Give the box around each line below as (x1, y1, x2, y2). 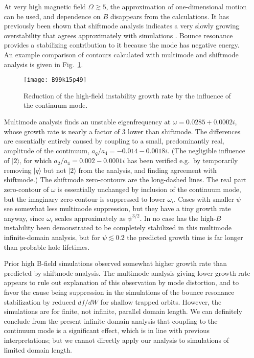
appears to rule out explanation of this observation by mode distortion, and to (4, 277, 239, 287)
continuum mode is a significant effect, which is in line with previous (4, 325, 209, 335)
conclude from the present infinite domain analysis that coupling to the (4, 315, 218, 326)
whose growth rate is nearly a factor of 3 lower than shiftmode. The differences (4, 126, 241, 136)
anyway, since (4, 213, 45, 223)
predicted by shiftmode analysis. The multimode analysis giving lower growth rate (4, 267, 250, 278)
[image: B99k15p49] (23, 76, 87, 84)
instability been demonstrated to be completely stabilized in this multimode (4, 222, 232, 233)
